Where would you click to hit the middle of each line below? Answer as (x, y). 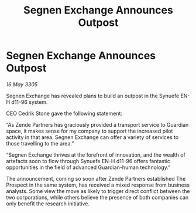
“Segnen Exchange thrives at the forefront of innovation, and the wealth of (96, 155)
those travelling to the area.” (40, 143)
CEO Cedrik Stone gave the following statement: (64, 113)
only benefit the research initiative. (48, 204)
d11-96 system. (30, 102)
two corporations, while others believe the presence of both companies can (97, 197)
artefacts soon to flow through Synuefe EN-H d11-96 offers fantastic (88, 161)
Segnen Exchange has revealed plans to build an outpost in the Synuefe (93, 96)
